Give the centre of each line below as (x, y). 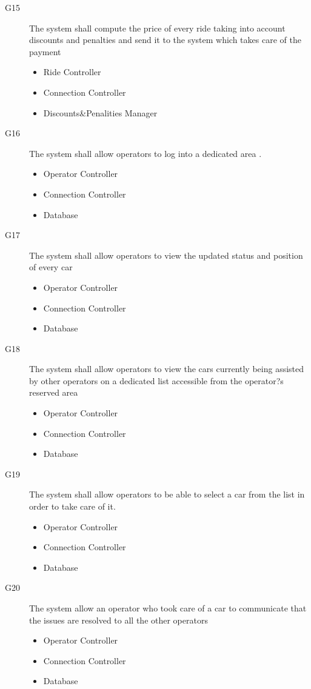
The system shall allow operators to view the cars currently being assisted (167, 369)
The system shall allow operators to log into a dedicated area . (145, 153)
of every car (51, 267)
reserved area (54, 392)
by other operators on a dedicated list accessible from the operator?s (156, 380)
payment (45, 51)
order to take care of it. (72, 506)
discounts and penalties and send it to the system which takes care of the (165, 40)
